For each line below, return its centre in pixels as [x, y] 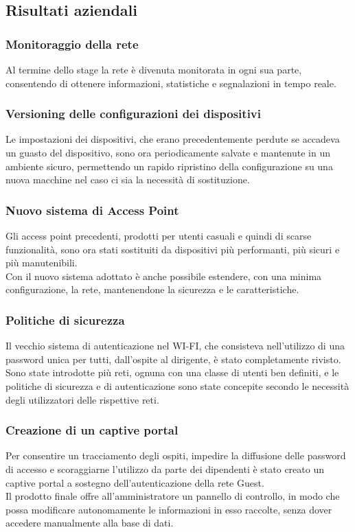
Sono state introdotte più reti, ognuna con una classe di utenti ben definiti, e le [172, 372]
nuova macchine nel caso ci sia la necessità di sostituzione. [128, 180]
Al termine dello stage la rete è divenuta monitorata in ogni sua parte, [154, 69]
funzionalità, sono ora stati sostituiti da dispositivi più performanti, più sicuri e [173, 249]
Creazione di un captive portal [92, 430]
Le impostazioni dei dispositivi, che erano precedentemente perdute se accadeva [173, 139]
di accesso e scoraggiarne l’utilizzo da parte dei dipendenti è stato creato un [165, 469]
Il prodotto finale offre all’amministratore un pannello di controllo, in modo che [173, 496]
